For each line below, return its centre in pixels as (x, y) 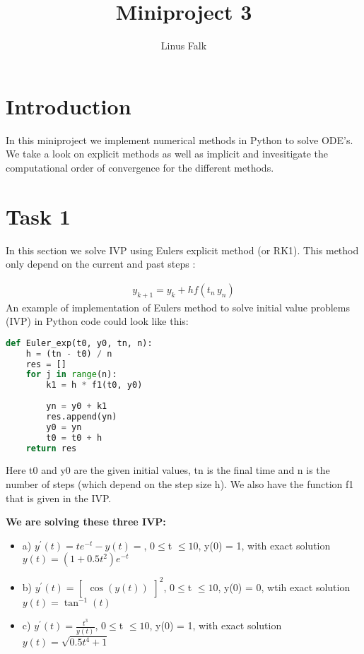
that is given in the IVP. (59, 498)
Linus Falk (184, 46)
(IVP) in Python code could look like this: (97, 321)
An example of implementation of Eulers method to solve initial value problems (178, 307)
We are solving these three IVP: (86, 522)
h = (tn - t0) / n (69, 353)
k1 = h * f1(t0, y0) (94, 385)
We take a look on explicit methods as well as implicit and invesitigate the (167, 154)
